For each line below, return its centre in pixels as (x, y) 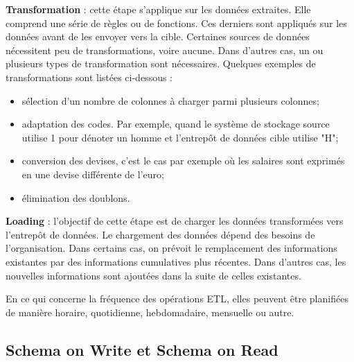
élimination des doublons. (76, 197)
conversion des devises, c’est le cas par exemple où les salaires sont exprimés (183, 161)
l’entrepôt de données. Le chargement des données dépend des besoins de (160, 234)
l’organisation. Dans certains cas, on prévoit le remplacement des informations (171, 248)
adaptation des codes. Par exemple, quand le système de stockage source (176, 124)
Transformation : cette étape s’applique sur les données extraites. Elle (158, 9)
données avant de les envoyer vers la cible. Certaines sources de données (158, 36)
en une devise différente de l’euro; (93, 174)
